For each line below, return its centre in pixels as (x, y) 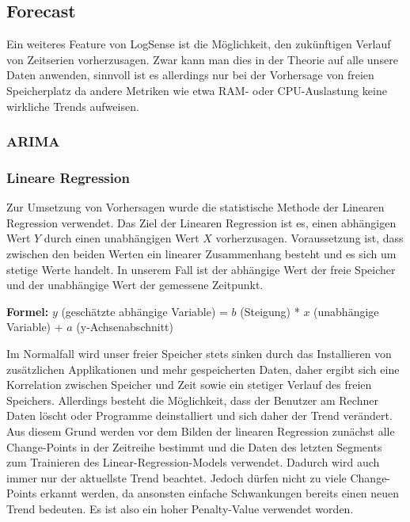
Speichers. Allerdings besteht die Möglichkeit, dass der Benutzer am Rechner (192, 400)
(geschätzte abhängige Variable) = (144, 311)
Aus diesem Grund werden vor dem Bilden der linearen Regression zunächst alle (201, 431)
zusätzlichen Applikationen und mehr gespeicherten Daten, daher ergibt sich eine (203, 369)
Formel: (28, 311)
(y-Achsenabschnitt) (125, 327)
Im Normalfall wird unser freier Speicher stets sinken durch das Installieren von (199, 353)
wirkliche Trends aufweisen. (73, 106)
